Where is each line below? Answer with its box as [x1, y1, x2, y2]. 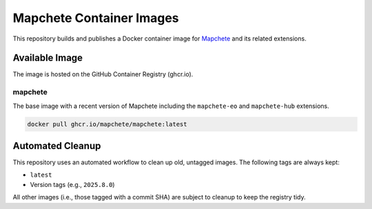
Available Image [12, 52, 83, 64]
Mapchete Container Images [12, 10, 179, 25]
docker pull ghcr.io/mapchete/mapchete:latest [27, 120, 187, 128]
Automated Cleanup [12, 140, 101, 151]
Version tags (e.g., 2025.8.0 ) [30, 180, 115, 188]
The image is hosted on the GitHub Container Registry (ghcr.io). [12, 70, 194, 78]
